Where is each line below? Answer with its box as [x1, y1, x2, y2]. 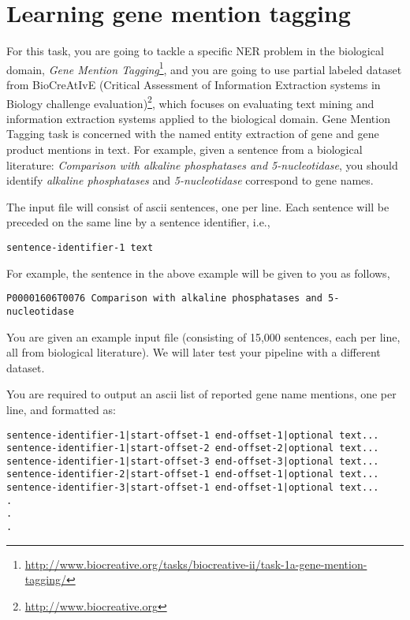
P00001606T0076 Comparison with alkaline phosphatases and [6, 293, 322, 304]
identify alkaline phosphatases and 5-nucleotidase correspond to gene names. [6, 172, 374, 189]
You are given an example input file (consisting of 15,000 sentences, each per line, [6, 328, 401, 345]
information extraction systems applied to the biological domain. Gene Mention [6, 110, 390, 126]
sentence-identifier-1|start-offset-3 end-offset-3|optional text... [6, 455, 379, 467]
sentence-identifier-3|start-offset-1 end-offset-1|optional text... [6, 482, 379, 494]
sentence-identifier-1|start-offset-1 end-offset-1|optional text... [6, 429, 379, 441]
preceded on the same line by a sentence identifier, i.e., [6, 214, 270, 230]
